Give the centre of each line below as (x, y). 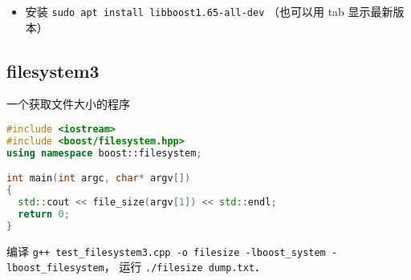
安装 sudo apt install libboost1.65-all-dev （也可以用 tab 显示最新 (209, 11)
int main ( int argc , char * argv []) (99, 179)
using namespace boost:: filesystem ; (104, 153)
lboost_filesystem (55, 268)
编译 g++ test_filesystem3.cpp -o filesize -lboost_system (166, 251)
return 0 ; (44, 214)
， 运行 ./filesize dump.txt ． (185, 267)
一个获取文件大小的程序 (68, 104)
